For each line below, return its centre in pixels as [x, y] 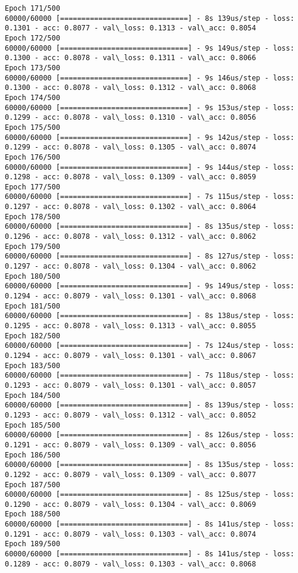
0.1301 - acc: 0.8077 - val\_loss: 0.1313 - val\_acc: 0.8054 [131, 28]
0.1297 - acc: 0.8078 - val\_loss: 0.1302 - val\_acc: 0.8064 [131, 207]
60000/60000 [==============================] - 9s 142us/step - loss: [150, 137]
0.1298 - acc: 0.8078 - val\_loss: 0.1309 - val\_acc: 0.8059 [131, 177]
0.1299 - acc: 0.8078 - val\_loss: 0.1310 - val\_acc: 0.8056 [131, 118]
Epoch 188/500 [33, 514]
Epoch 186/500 [33, 455]
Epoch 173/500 [33, 68]
